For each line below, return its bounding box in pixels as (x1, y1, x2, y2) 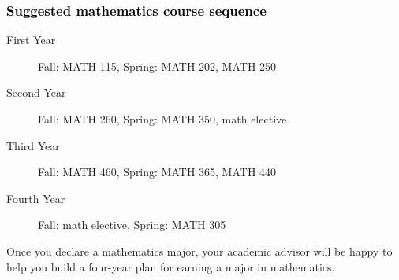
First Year (6, 31, 56, 48)
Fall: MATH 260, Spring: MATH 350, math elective (38, 111, 287, 127)
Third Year (6, 137, 60, 153)
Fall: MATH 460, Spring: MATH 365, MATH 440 (38, 164, 277, 180)
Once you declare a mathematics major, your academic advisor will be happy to (6, 242, 393, 259)
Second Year (6, 84, 66, 101)
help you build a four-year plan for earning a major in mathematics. (6, 258, 335, 274)
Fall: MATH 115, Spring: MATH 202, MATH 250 (38, 57, 277, 74)
